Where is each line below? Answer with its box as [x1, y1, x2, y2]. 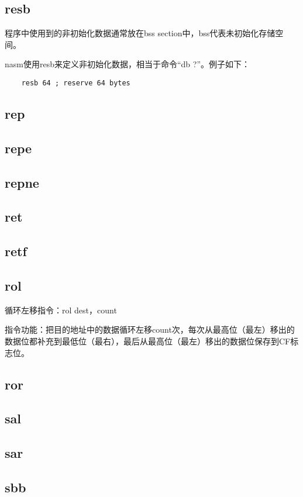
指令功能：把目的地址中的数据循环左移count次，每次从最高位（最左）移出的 [5, 323, 295, 336]
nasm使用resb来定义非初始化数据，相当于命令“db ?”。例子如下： [5, 58, 250, 70]
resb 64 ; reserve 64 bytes [21, 78, 130, 87]
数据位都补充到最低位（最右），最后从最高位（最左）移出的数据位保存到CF [5, 334, 291, 347]
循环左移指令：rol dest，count [5, 303, 117, 316]
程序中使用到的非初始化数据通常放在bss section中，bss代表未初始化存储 [5, 27, 276, 39]
